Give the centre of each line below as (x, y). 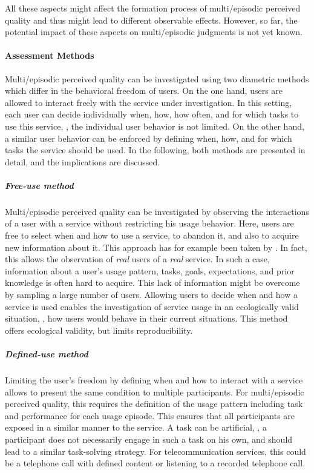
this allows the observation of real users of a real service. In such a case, (137, 259)
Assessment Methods (50, 55)
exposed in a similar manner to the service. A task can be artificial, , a (136, 427)
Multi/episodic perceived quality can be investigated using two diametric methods (157, 78)
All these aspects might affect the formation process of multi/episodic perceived (153, 8)
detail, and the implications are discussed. (83, 161)
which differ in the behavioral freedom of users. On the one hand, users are (144, 91)
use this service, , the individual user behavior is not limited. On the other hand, (155, 126)
